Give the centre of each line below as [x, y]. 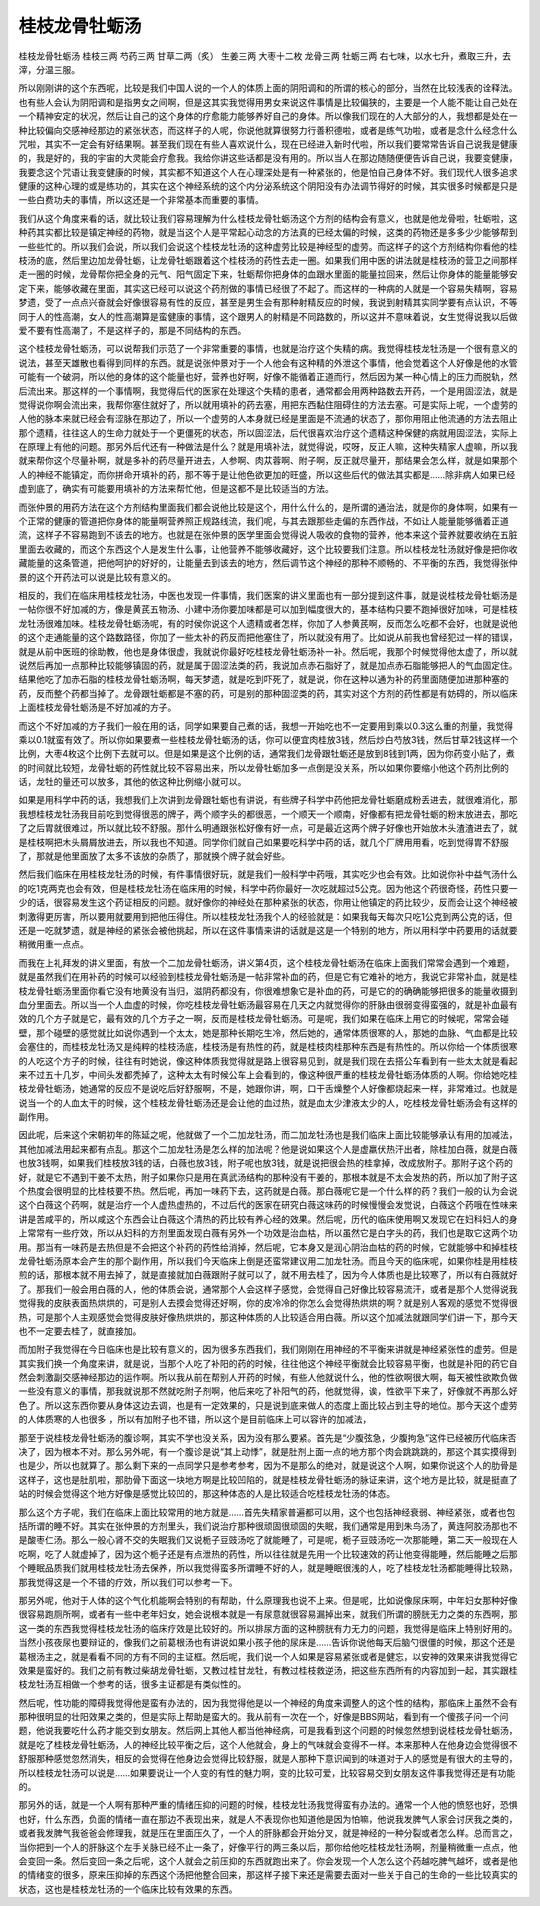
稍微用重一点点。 [53, 944]
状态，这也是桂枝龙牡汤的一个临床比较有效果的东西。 [128, 1889]
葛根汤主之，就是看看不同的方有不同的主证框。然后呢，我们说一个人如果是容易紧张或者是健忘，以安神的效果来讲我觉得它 [268, 1656]
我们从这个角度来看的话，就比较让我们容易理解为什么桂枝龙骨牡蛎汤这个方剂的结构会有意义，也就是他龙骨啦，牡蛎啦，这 [268, 218]
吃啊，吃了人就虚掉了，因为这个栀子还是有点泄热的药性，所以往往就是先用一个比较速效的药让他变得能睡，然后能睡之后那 [268, 1554]
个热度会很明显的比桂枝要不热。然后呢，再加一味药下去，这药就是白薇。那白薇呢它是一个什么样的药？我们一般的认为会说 [268, 1191]
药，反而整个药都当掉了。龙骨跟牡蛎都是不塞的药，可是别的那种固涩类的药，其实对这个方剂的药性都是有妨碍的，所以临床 [268, 693]
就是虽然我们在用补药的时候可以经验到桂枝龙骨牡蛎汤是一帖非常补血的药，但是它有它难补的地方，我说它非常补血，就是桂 [268, 977]
